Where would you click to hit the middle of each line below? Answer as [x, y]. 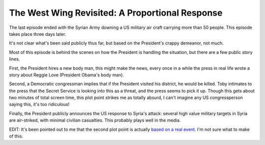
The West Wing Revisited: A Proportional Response [116, 13]
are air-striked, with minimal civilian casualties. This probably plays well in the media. [95, 121]
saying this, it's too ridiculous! [39, 104]
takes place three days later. [38, 34]
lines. [14, 59]
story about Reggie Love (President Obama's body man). [66, 75]
